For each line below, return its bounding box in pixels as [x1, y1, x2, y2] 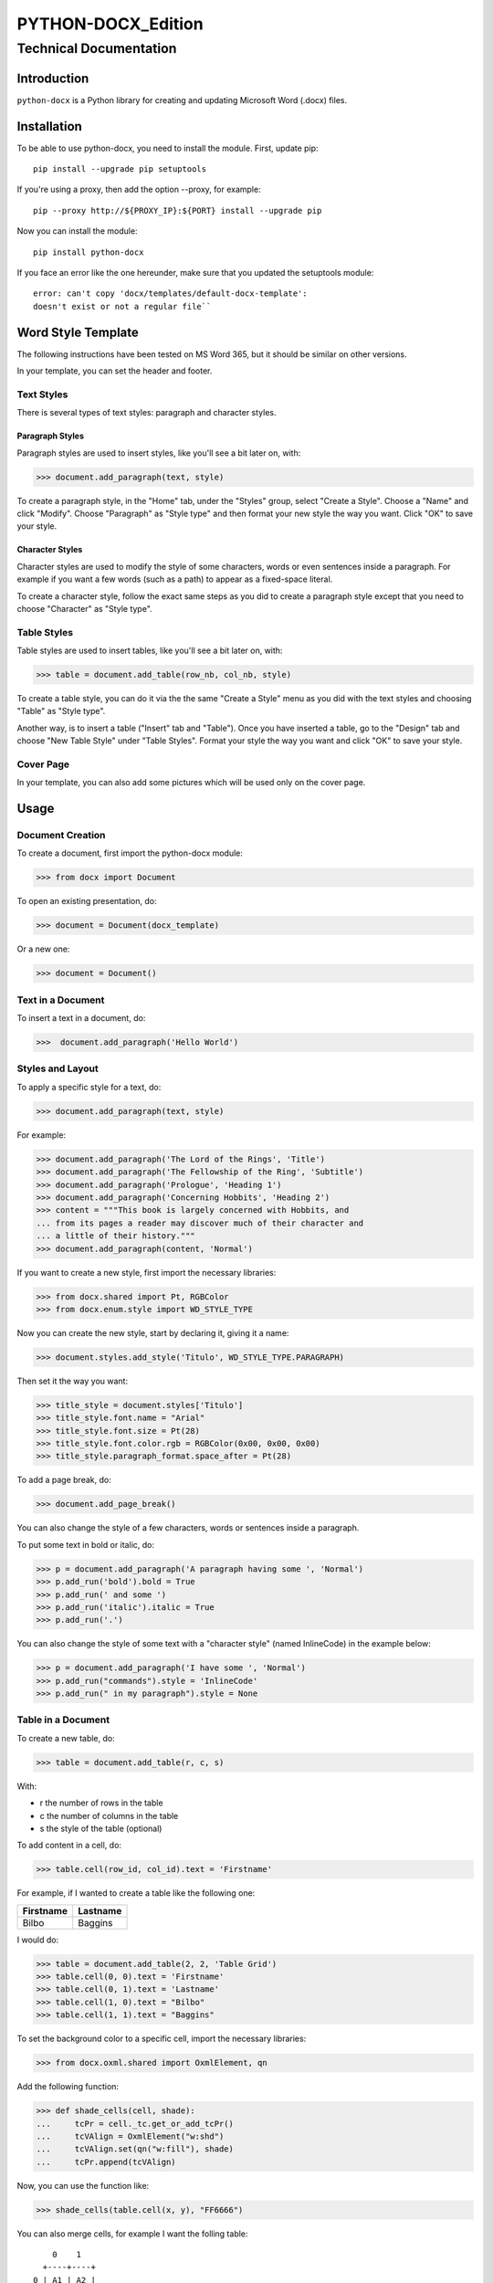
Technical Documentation [16, 40, 177, 57]
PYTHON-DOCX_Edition [16, 14, 205, 34]
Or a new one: [16, 943, 70, 954]
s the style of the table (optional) [39, 1823, 163, 1834]
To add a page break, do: [16, 1475, 111, 1486]
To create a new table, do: [16, 1732, 115, 1743]
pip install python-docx [33, 247, 144, 258]
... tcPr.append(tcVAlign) [36, 2156, 177, 2167]
